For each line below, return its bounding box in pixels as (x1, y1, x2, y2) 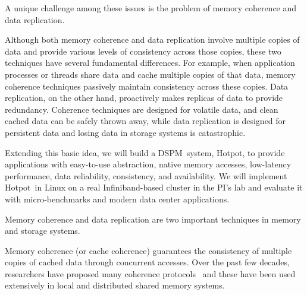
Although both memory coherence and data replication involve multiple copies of (5, 33, 300, 46)
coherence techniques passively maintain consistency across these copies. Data (5, 80, 289, 92)
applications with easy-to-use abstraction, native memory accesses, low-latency (5, 158, 292, 170)
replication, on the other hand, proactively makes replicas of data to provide (5, 91, 283, 104)
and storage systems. (5, 224, 80, 237)
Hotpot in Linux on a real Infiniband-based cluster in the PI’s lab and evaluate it (5, 181, 303, 194)
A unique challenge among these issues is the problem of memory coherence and (5, 2, 297, 14)
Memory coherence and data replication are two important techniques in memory (5, 212, 301, 225)
